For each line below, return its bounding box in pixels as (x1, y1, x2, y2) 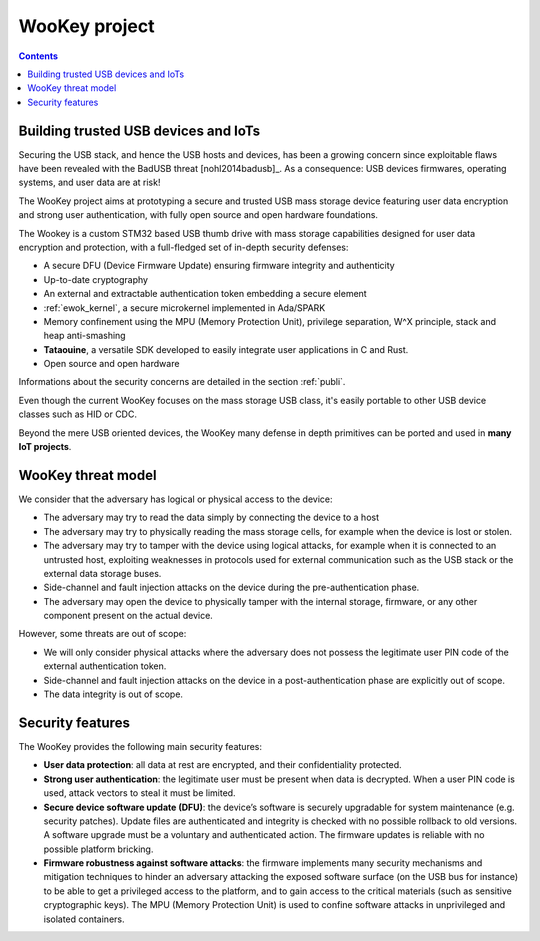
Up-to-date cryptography (43, 273, 149, 285)
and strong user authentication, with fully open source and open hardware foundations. (18, 209, 379, 221)
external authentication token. (43, 660, 167, 672)
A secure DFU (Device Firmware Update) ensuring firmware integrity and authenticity (43, 260, 395, 272)
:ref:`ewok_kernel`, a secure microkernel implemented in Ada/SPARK (43, 301, 326, 314)
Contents (18, 50, 59, 62)
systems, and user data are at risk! (18, 176, 161, 189)
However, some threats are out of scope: (18, 628, 187, 640)
